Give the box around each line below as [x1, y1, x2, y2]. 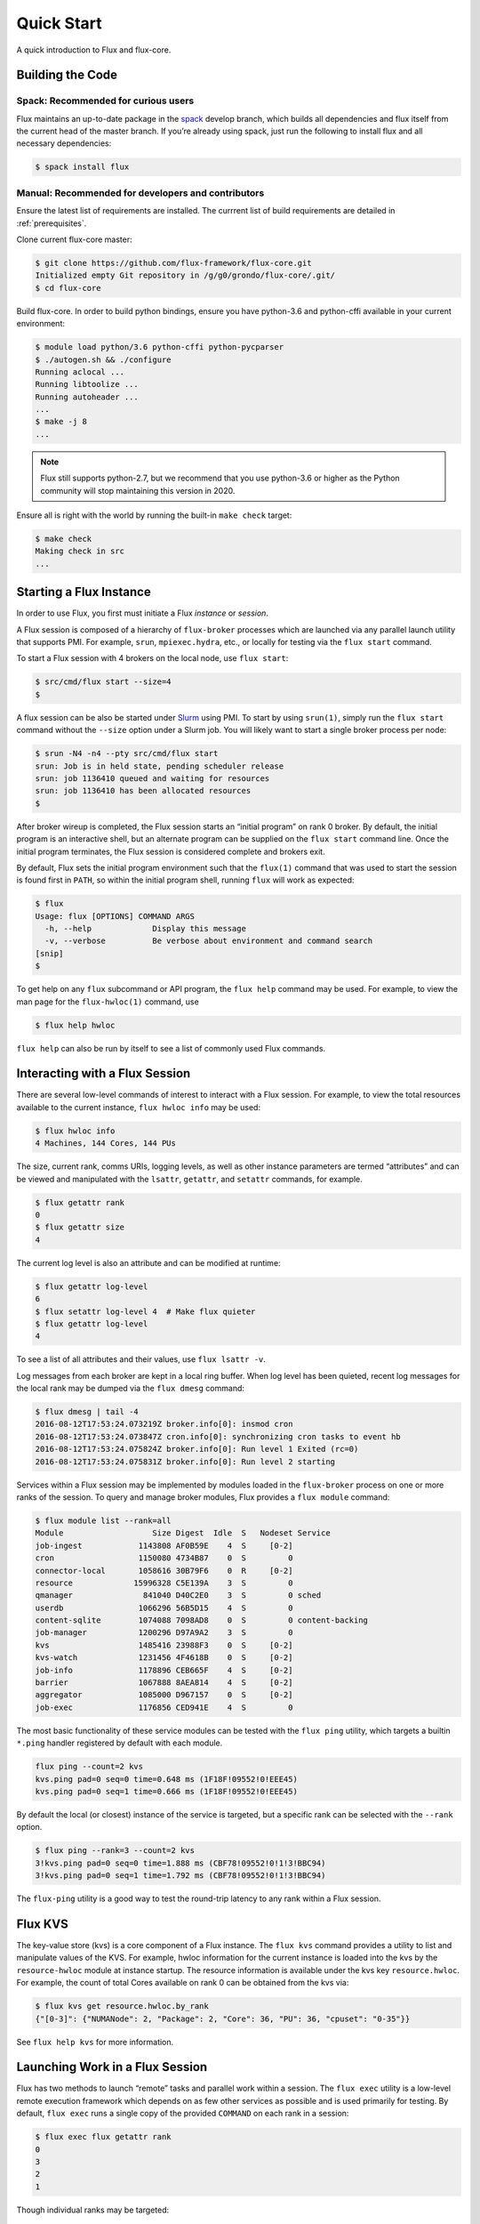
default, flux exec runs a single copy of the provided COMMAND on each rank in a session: [16, 2108, 349, 2119]
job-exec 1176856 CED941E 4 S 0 [35, 1702, 293, 1712]
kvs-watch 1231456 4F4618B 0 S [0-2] [35, 1653, 293, 1663]
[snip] [35, 948, 64, 958]
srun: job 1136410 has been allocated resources [35, 786, 252, 796]
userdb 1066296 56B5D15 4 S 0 [35, 1602, 293, 1613]
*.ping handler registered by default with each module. [16, 1737, 223, 1748]
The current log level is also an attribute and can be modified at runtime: [16, 1257, 281, 1268]
